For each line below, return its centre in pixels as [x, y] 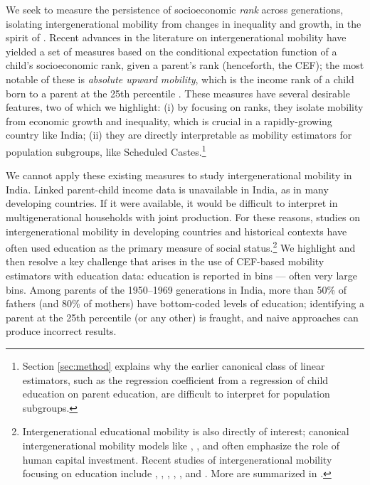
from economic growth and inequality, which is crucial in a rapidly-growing [169, 121]
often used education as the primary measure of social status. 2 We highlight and [181, 246]
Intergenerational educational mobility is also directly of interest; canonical [186, 431]
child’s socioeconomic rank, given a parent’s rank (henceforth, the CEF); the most [185, 65]
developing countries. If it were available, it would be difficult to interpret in [172, 203]
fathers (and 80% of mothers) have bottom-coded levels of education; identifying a [185, 303]
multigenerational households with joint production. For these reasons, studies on [183, 217]
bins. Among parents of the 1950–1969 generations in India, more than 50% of [176, 289]
